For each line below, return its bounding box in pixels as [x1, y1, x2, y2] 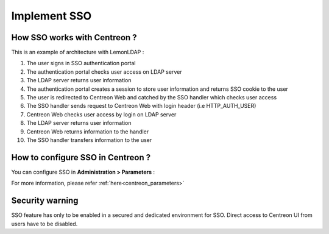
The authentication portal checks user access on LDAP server [26, 68, 182, 76]
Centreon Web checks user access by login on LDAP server [26, 110, 177, 118]
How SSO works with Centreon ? [11, 32, 137, 43]
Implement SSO [11, 9, 92, 23]
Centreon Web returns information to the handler [26, 128, 149, 135]
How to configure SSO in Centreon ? [11, 152, 151, 163]
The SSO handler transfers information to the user [26, 136, 152, 143]
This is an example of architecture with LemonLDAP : [11, 49, 144, 56]
